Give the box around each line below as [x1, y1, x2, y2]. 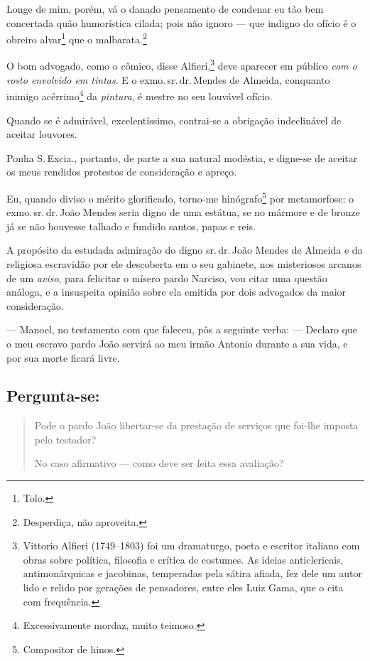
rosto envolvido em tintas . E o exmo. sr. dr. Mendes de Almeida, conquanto [6, 72, 330, 87]
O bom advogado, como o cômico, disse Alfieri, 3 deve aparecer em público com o [6, 56, 357, 73]
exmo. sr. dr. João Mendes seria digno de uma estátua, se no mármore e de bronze [6, 205, 360, 220]
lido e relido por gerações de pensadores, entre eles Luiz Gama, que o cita [23, 580, 344, 595]
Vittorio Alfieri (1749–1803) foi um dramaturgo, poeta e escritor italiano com [23, 538, 360, 553]
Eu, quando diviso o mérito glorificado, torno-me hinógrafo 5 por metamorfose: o [6, 188, 354, 205]
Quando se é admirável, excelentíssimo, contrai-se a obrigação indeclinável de [6, 112, 342, 127]
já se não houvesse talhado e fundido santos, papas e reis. [6, 218, 256, 233]
